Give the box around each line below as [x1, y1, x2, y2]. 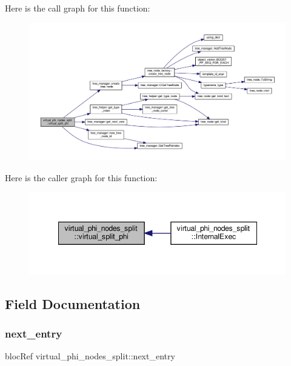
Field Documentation [5, 294, 141, 313]
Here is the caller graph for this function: [5, 171, 158, 184]
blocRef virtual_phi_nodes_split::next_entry [5, 350, 175, 362]
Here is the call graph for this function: [5, 2, 150, 14]
